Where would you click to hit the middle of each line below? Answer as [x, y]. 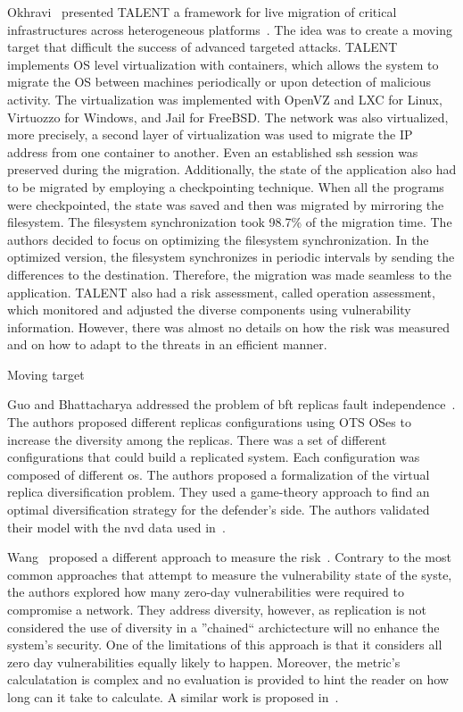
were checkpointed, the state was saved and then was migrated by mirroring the [226, 204]
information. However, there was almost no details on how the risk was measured [229, 327]
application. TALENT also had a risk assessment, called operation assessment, [221, 292]
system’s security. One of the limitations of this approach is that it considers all [225, 645]
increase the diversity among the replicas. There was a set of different [197, 439]
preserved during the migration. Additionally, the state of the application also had [232, 169]
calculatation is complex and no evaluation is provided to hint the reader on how [228, 679]
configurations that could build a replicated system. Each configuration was [214, 457]
